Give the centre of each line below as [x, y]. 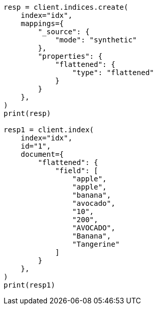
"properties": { [70, 56]
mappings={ [42, 23]
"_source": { [64, 32]
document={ [42, 154]
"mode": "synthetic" [96, 40]
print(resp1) [30, 285]
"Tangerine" [96, 244]
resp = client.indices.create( [66, 7]
